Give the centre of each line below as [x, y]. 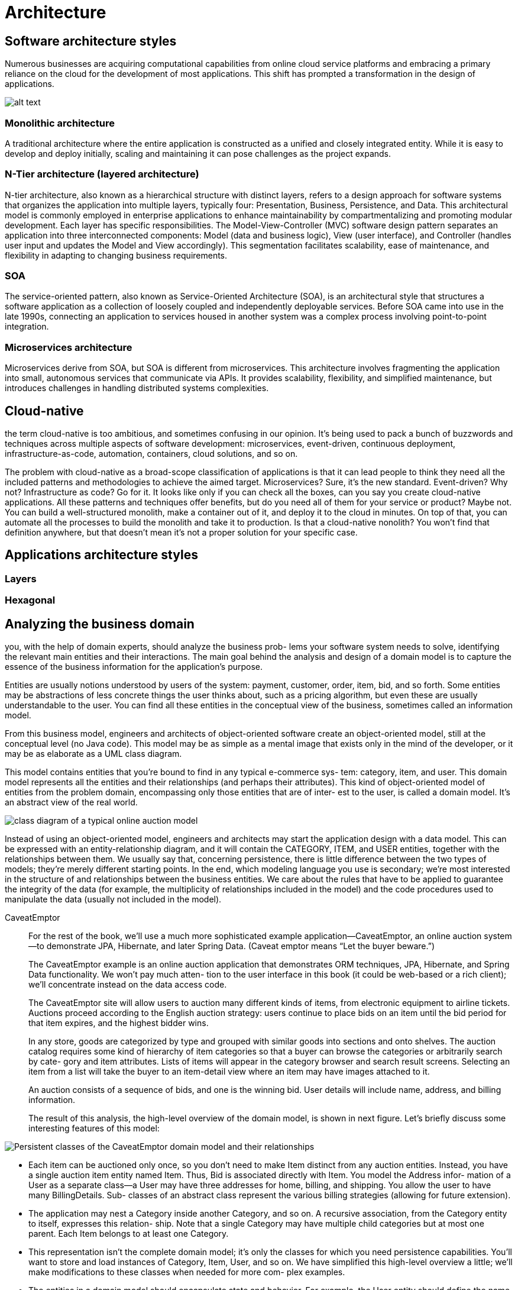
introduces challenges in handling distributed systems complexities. [137, 388]
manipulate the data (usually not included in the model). [113, 899]
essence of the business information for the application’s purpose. [134, 667]
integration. [27, 327]
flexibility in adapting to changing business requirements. [116, 255]
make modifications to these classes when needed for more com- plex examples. [187, 1272]
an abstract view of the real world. [71, 802]
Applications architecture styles [101, 555]
